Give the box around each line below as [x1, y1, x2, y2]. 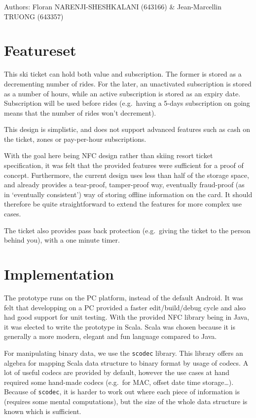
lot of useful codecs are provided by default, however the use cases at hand [4, 367, 230, 377]
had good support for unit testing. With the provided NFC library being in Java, [4, 312, 250, 322]
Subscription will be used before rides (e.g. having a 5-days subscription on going [4, 98, 250, 108]
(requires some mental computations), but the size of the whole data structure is [4, 396, 248, 406]
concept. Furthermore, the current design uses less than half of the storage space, [4, 169, 249, 180]
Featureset [4, 40, 76, 60]
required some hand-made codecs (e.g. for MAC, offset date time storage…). [4, 376, 234, 387]
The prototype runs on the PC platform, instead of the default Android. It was [4, 292, 243, 302]
